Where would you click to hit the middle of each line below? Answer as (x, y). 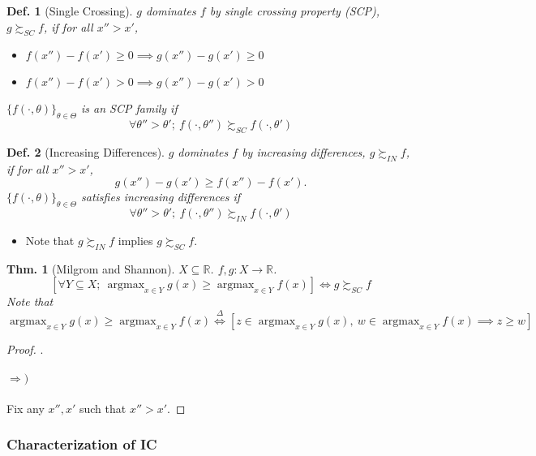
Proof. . (25, 348)
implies (135, 240)
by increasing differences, (304, 151)
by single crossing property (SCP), (295, 11)
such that (103, 408)
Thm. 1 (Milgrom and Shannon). (91, 268)
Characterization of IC (82, 444)
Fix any (26, 408)
